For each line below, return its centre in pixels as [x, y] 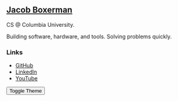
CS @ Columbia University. [41, 24]
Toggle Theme [26, 91]
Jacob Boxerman [39, 10]
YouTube [26, 78]
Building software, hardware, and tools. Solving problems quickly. [89, 37]
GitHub [24, 66]
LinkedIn [26, 72]
